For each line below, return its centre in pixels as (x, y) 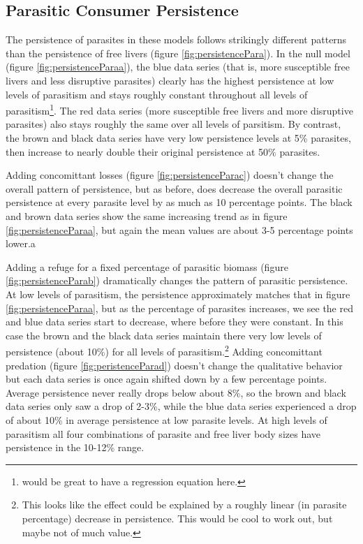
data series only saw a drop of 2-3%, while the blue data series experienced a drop (181, 406)
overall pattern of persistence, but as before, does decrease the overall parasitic (174, 188)
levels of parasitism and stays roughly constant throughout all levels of (157, 94)
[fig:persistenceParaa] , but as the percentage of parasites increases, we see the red (179, 308)
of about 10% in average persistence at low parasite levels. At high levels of (166, 419)
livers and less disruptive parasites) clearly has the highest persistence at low (170, 80)
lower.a (21, 243)
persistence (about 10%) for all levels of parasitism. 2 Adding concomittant (164, 350)
